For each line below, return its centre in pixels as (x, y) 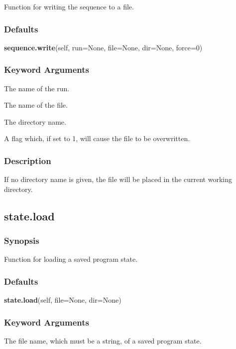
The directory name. (35, 121)
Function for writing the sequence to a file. (69, 6)
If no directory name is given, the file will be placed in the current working (118, 179)
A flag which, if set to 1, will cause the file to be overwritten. (97, 138)
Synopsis (22, 241)
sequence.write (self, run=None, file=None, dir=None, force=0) (103, 47)
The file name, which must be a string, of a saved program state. (103, 341)
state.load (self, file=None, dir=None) (63, 300)
